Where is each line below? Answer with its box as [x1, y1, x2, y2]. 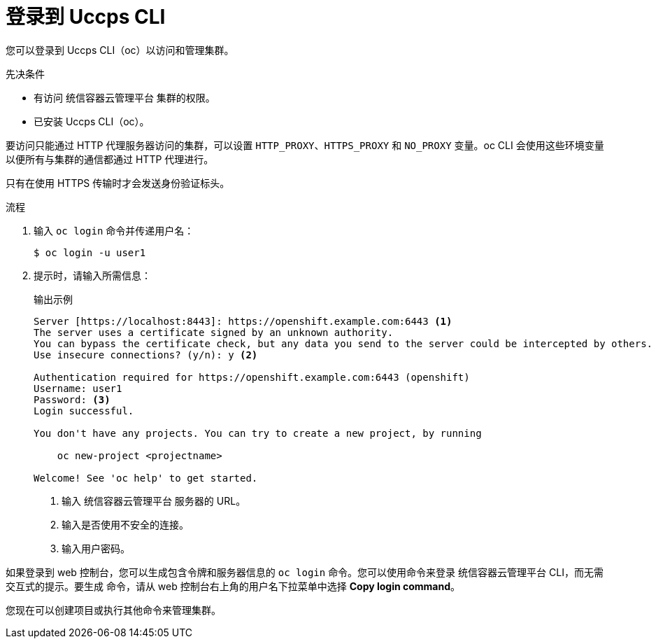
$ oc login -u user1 [34, 246, 146, 258]
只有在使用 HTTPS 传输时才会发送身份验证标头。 [6, 176, 230, 189]
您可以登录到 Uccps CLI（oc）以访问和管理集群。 [6, 43, 234, 56]
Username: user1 [34, 382, 122, 394]
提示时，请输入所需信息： [34, 269, 151, 281]
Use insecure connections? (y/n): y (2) [34, 349, 258, 360]
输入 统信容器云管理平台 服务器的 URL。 [62, 494, 246, 507]
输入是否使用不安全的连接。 [62, 518, 189, 531]
